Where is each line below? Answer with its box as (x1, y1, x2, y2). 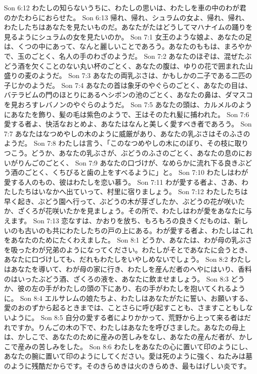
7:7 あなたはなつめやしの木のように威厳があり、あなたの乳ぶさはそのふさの (4, 128, 250, 138)
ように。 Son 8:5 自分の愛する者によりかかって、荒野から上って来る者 (10, 312, 237, 322)
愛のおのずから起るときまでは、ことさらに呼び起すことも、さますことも (4, 302, 239, 313)
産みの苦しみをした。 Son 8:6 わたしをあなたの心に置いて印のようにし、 (17, 341, 253, 351)
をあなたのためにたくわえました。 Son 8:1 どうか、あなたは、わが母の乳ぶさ (4, 235, 253, 245)
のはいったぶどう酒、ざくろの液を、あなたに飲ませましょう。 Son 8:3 (4, 273, 229, 284)
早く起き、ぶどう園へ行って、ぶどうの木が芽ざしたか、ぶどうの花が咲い (4, 196, 238, 206)
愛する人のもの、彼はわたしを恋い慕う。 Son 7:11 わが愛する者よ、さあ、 (4, 176, 242, 187)
